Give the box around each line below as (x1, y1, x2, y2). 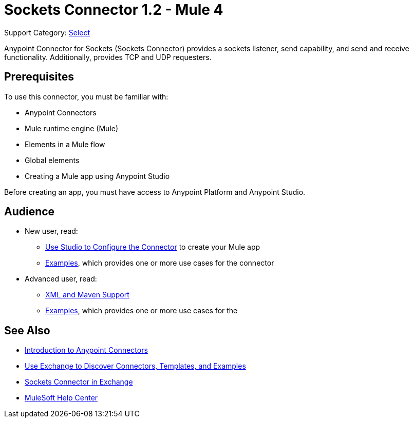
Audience (4, 205, 55, 218)
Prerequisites (4, 70, 74, 84)
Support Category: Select (4, 28, 90, 37)
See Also (4, 324, 50, 337)
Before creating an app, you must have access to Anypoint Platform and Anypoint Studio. (4, 187, 306, 196)
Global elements (25, 155, 80, 165)
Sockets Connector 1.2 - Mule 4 (4, 1, 223, 18)
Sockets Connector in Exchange (25, 377, 133, 387)
